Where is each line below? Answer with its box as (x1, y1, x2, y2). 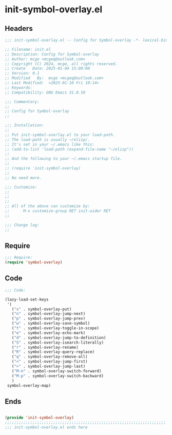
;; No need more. (5, 175, 42, 180)
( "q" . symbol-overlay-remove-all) (11, 354, 88, 360)
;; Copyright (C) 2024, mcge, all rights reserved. (5, 61, 118, 66)
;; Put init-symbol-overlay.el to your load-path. (5, 132, 116, 137)
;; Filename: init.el (5, 47, 51, 52)
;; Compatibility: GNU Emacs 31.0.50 (5, 90, 86, 95)
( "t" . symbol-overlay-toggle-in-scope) (11, 326, 100, 331)
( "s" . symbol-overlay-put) (11, 307, 72, 312)
